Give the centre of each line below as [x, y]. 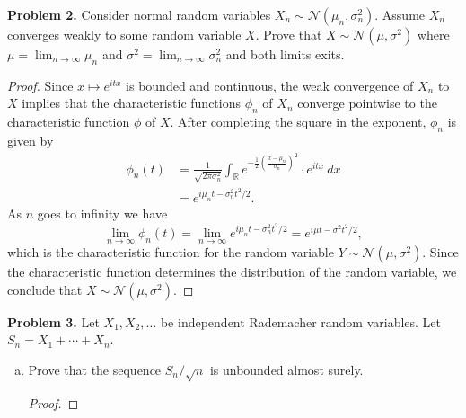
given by [31, 140]
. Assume [400, 14]
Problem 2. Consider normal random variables [139, 14]
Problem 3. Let [53, 321]
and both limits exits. [285, 54]
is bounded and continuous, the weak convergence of [270, 85]
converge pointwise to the [367, 103]
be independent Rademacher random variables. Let [301, 321]
